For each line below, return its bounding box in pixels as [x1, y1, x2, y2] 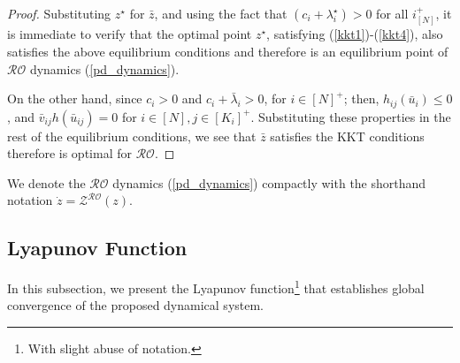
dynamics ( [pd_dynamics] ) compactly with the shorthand [112, 173, 426, 192]
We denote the [7, 173, 86, 192]
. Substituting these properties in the [250, 107, 451, 125]
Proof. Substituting [7, 4, 111, 22]
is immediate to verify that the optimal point [7, 25, 252, 43]
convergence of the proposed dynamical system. [7, 296, 264, 314]
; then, [343, 89, 379, 108]
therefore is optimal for [7, 144, 132, 163]
